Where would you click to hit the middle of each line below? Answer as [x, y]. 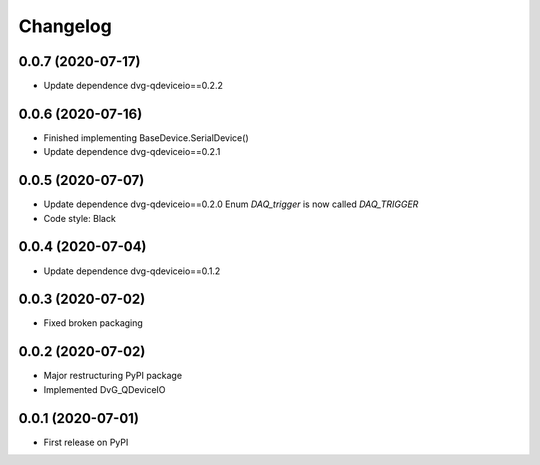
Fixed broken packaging [93, 323]
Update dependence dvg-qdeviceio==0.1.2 [132, 271]
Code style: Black [80, 218]
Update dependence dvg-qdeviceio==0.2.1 [132, 152]
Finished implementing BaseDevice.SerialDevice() [146, 137]
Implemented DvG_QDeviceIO [104, 389]
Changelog [65, 26]
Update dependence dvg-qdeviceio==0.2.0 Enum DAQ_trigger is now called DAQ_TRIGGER [231, 204]
